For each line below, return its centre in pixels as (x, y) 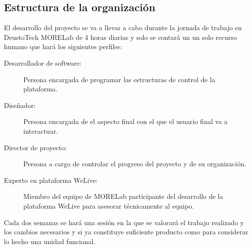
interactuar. (41, 131)
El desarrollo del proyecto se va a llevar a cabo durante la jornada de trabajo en (123, 27)
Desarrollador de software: (43, 62)
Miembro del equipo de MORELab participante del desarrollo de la (123, 196)
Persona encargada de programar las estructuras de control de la (119, 79)
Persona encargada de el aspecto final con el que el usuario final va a (126, 121)
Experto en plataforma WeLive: (51, 180)
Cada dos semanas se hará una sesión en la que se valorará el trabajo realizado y (124, 222)
